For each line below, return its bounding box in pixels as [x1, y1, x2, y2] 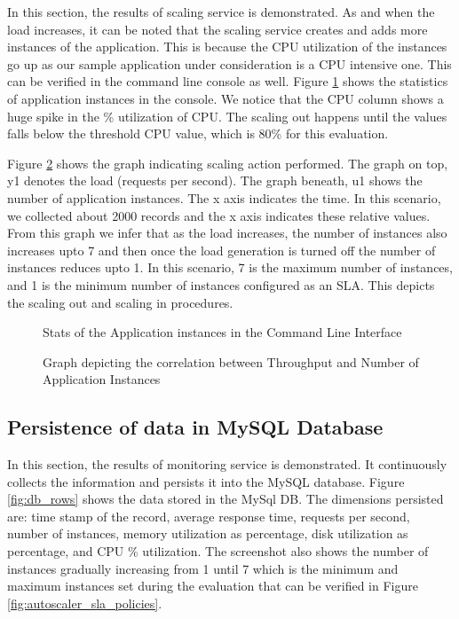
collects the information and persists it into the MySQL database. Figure [7, 472, 405, 490]
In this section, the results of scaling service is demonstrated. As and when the [7, 3, 435, 20]
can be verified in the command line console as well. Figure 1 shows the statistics [7, 72, 448, 90]
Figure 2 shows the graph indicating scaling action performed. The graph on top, [7, 153, 448, 172]
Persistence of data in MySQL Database [7, 413, 384, 441]
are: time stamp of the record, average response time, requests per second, [7, 506, 410, 525]
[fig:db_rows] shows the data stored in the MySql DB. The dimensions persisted [7, 490, 444, 508]
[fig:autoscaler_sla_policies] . [7, 593, 162, 612]
